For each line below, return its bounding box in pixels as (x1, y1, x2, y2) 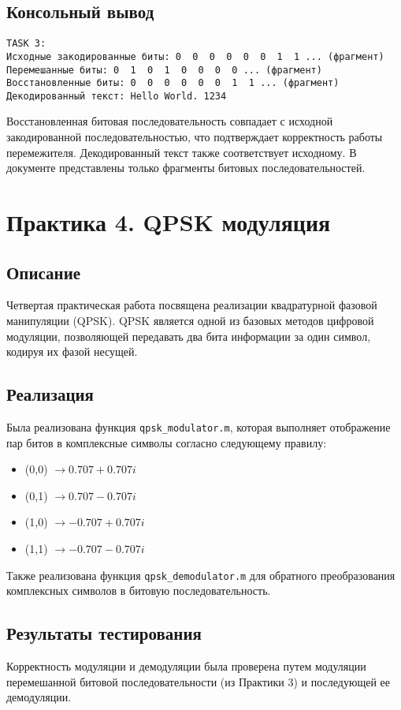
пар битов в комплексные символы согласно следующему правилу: (6, 434, 327, 450)
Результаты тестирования (6, 621, 202, 645)
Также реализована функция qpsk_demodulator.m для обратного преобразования (6, 566, 395, 583)
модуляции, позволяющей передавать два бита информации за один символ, (6, 327, 371, 344)
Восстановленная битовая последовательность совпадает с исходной (6, 113, 333, 129)
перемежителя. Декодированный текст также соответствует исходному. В (6, 144, 357, 160)
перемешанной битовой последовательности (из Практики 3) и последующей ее (6, 673, 390, 689)
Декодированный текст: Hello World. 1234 (6, 90, 227, 102)
